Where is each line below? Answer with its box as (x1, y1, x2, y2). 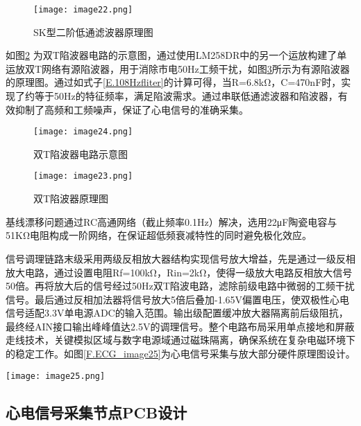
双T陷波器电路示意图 (33, 146, 128, 161)
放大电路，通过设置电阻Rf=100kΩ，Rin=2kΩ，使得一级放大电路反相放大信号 (6, 265, 353, 279)
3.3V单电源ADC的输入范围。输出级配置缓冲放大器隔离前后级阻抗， (44, 305, 349, 320)
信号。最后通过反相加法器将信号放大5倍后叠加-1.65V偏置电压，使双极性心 (6, 292, 340, 306)
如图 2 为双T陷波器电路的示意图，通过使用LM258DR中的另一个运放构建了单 (6, 48, 347, 62)
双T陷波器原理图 (33, 191, 109, 206)
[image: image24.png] (33, 127, 133, 137)
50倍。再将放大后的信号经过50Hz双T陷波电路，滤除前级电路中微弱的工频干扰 (6, 278, 355, 293)
